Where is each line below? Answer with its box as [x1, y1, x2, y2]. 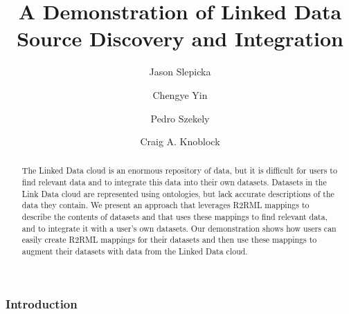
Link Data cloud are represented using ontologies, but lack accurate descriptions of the [21, 187, 334, 199]
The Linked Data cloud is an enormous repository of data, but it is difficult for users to [21, 165, 337, 176]
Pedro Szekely [150, 111, 210, 125]
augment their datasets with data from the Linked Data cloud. [21, 246, 248, 257]
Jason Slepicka [149, 64, 211, 79]
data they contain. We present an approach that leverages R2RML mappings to [21, 199, 310, 211]
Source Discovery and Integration [17, 24, 343, 53]
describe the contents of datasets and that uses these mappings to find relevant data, [21, 211, 328, 223]
